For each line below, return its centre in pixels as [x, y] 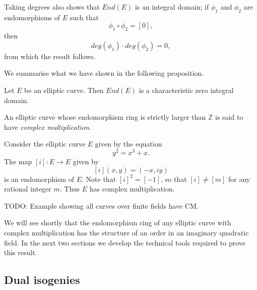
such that [84, 17]
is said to [229, 117]
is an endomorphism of [39, 179]
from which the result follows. [50, 56]
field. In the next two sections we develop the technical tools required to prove [125, 242]
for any [239, 179]
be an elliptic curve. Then [64, 90]
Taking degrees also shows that [52, 7]
